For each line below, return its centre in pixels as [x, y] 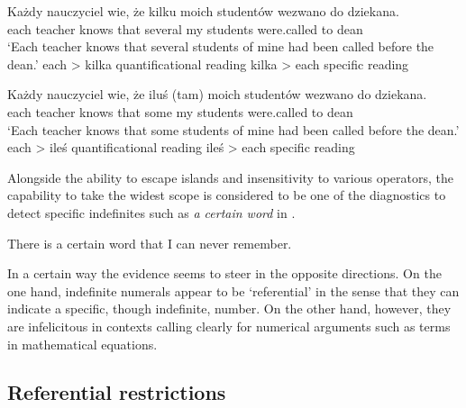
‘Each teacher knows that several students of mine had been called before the [221, 46]
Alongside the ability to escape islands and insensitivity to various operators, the [231, 177]
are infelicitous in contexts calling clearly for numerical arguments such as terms [229, 326]
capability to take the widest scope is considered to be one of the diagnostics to [227, 195]
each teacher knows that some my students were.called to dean [180, 111]
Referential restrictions [117, 392]
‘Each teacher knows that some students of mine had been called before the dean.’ [233, 129]
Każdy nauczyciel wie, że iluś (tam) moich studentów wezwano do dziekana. [217, 94]
